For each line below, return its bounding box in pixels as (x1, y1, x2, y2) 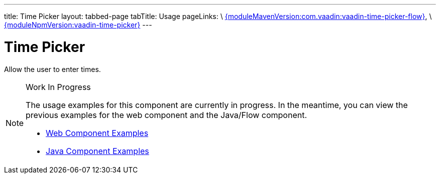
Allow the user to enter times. (4, 64, 101, 73)
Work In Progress (26, 81, 91, 92)
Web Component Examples (46, 127, 149, 138)
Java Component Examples (46, 145, 149, 156)
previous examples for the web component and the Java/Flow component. (26, 109, 307, 120)
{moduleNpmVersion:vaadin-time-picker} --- (4, 20, 152, 29)
